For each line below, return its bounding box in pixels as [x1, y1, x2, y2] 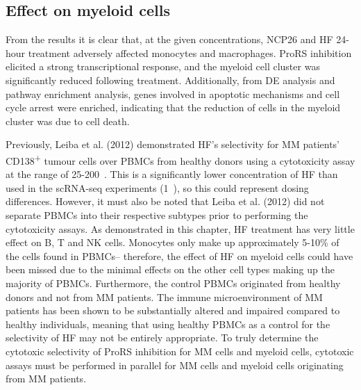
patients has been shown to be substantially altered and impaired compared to [6, 303, 340, 318]
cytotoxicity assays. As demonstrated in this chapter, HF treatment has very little [6, 221, 355, 236]
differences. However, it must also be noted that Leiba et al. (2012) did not [6, 194, 325, 209]
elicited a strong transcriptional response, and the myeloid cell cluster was [6, 59, 320, 74]
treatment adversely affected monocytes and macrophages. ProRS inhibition [28, 45, 352, 60]
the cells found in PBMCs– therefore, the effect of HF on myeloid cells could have [6, 248, 353, 263]
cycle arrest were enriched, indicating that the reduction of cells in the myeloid [6, 100, 341, 115]
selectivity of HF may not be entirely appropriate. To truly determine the [6, 330, 319, 345]
